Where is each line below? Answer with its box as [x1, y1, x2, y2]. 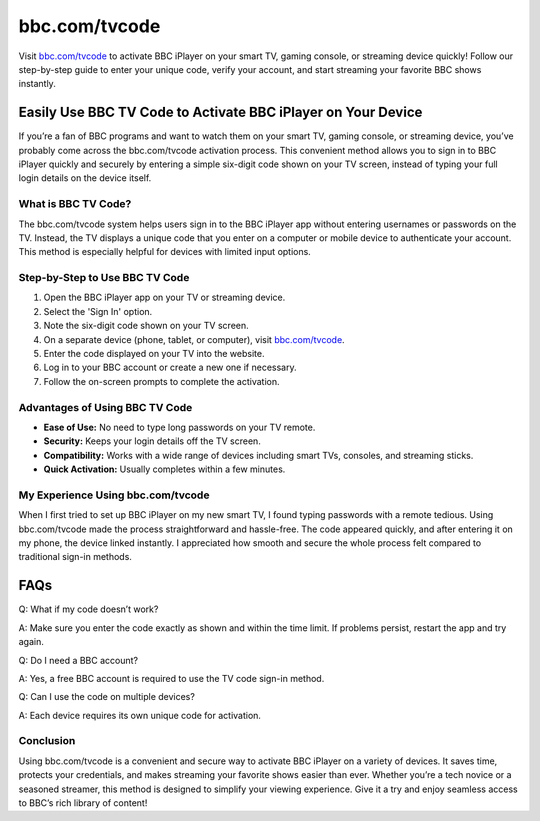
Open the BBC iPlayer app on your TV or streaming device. [43, 291, 286, 304]
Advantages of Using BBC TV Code [18, 400, 193, 414]
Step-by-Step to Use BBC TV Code [18, 271, 190, 285]
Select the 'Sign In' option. [43, 305, 153, 317]
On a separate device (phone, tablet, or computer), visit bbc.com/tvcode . [43, 333, 345, 345]
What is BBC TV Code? [18, 197, 132, 211]
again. [18, 636, 45, 648]
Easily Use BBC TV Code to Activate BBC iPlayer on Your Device [18, 104, 423, 121]
